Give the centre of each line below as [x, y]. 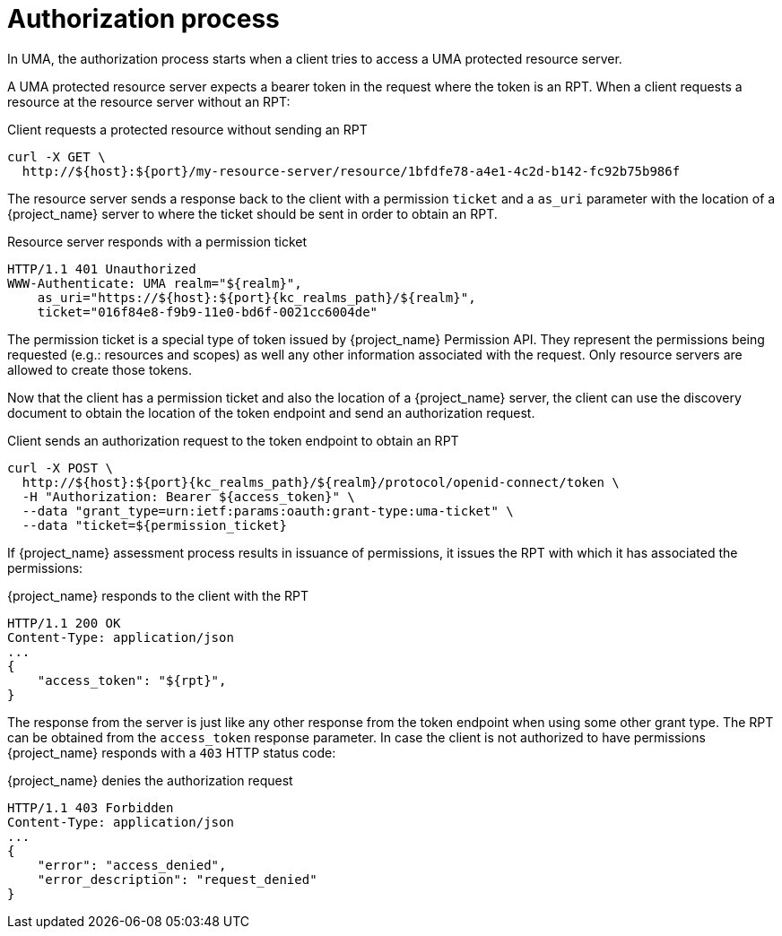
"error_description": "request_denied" [177, 879]
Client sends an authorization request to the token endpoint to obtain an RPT [233, 440]
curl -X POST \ [61, 468]
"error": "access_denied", [132, 865]
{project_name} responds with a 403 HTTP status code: [172, 752]
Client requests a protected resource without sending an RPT [187, 129]
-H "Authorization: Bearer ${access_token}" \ [188, 496]
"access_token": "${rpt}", [132, 680]
